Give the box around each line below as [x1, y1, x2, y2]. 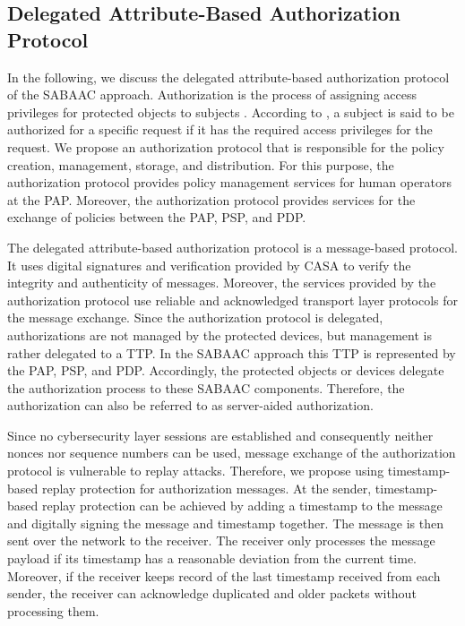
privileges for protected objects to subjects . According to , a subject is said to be [7, 102, 454, 121]
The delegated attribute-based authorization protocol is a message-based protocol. [7, 237, 458, 256]
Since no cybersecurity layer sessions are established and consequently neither [7, 425, 434, 444]
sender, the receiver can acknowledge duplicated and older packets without [7, 584, 417, 603]
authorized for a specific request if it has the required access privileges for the [7, 120, 433, 139]
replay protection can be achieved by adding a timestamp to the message [41, 496, 443, 515]
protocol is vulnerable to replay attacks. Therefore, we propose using [7, 461, 384, 480]
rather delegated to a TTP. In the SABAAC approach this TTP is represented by [7, 343, 456, 362]
